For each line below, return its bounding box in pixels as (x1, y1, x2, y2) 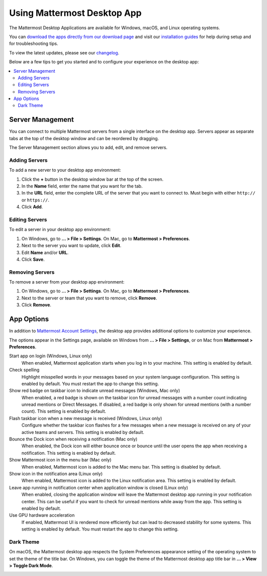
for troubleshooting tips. (9, 41, 58, 47)
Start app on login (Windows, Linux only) (9, 353, 92, 359)
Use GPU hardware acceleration (9, 512, 75, 518)
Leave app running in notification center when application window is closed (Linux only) (9, 484, 188, 490)
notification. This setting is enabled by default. (21, 450, 116, 456)
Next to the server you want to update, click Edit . (21, 242, 122, 248)
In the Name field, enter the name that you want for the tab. (21, 183, 143, 189)
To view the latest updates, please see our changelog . (9, 49, 120, 55)
